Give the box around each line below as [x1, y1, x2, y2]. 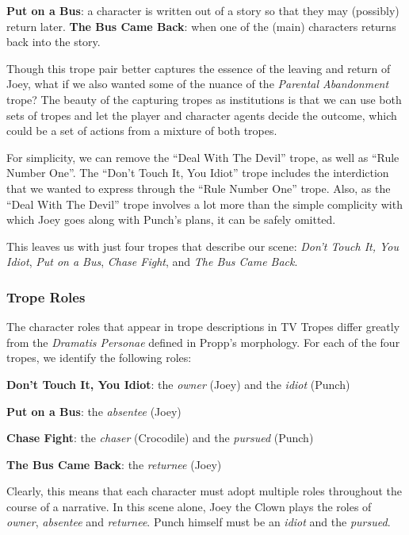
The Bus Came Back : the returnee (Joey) [6, 456, 222, 472]
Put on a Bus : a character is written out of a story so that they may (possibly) [6, 2, 399, 18]
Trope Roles [6, 287, 86, 306]
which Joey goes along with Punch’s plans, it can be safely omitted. [6, 211, 336, 228]
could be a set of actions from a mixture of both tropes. [6, 122, 277, 139]
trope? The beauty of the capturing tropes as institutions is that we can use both [6, 90, 402, 107]
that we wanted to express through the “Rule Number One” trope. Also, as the [6, 179, 391, 196]
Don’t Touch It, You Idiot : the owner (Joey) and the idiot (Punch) [6, 375, 350, 392]
